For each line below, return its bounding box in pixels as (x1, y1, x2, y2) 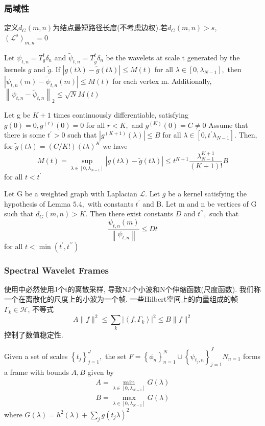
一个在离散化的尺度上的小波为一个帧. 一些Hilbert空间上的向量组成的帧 (4, 294, 238, 304)
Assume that (208, 119, 248, 130)
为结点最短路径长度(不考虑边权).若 (53, 22, 167, 33)
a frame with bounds (4, 367, 69, 377)
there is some (4, 129, 45, 140)
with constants (87, 198, 133, 209)
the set (105, 350, 127, 361)
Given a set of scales (4, 350, 68, 361)
